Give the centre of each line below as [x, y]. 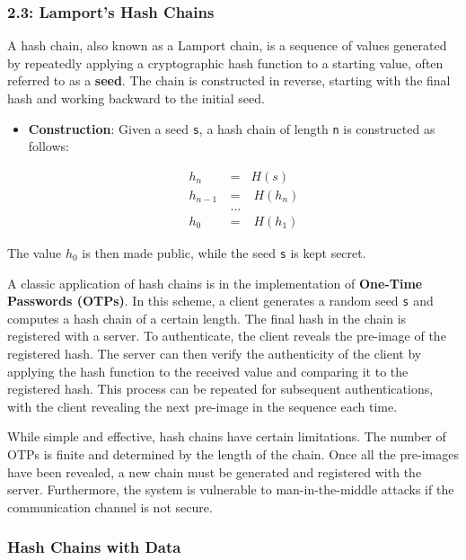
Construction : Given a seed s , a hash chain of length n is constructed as [232, 128]
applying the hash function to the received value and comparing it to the [208, 371]
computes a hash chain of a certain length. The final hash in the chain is [207, 318]
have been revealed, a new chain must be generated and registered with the [215, 471]
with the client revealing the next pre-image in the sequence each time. [202, 406]
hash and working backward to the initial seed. [136, 98]
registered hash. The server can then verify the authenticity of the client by [215, 354]
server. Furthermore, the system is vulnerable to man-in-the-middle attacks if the [231, 489]
